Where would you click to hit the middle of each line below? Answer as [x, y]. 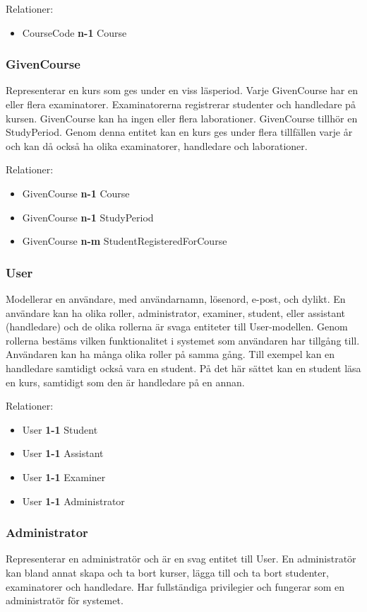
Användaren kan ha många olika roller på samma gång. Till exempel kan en [170, 354]
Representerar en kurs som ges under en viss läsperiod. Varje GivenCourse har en [182, 90]
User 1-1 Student [60, 429]
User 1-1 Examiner [64, 477]
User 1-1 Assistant [63, 453]
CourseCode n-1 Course [74, 32]
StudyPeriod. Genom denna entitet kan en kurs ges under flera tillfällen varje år [179, 132]
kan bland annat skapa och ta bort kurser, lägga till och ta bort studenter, [167, 572]
